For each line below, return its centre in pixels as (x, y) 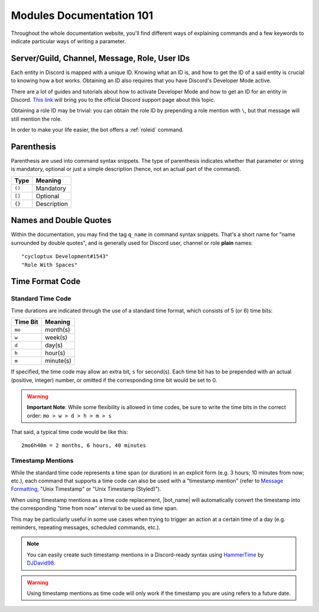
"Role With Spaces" (50, 265)
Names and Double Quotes (61, 220)
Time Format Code (46, 281)
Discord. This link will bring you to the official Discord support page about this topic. (113, 100)
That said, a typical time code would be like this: (69, 432)
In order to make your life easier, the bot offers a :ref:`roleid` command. (97, 130)
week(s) (56, 337)
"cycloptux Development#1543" (65, 257)
